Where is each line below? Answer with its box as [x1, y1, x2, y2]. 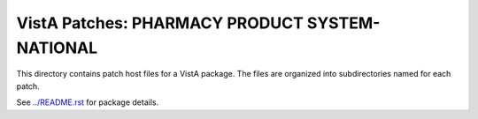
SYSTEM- [306, 13, 381, 33]
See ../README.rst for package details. [16, 97, 159, 108]
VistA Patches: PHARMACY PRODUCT [16, 13, 305, 33]
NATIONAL [16, 38, 97, 57]
